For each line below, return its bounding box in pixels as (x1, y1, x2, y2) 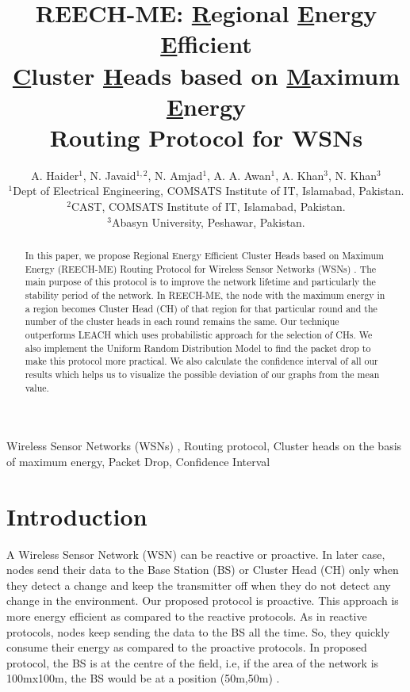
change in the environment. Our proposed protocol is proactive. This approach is (6, 592, 399, 609)
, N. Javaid (82, 166, 136, 183)
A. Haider (31, 166, 79, 183)
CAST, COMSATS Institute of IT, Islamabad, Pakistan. (71, 198, 346, 215)
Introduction (6, 499, 148, 532)
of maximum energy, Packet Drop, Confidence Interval (6, 453, 270, 469)
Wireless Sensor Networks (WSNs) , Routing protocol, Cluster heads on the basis (6, 438, 402, 454)
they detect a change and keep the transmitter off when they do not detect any (6, 576, 391, 593)
